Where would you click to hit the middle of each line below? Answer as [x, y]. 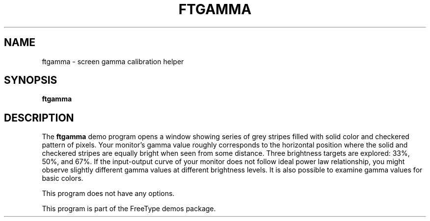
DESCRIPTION [39, 118]
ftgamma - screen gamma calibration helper [113, 61]
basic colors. [63, 178]
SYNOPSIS [31, 80]
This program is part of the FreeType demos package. [129, 209]
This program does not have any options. [108, 194]
